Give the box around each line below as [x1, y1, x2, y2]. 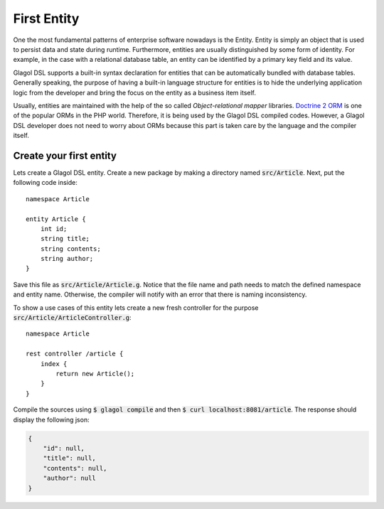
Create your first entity [13, 149, 117, 161]
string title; [40, 235, 90, 243]
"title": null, [43, 454, 96, 462]
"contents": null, [43, 464, 107, 472]
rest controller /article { [26, 350, 124, 358]
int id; [40, 225, 68, 232]
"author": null [43, 474, 96, 483]
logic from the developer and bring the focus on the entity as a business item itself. [13, 88, 256, 97]
